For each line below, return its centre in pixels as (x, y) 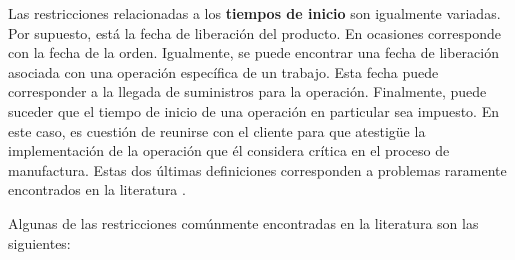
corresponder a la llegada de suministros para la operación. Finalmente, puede (247, 91)
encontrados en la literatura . (97, 189)
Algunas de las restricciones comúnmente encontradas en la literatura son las (243, 222)
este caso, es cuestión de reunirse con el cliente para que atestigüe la (217, 130)
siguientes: (39, 242)
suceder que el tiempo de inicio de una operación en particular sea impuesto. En (253, 110)
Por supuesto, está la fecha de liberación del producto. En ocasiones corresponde (254, 32)
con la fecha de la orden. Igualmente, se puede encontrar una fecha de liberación (253, 52)
